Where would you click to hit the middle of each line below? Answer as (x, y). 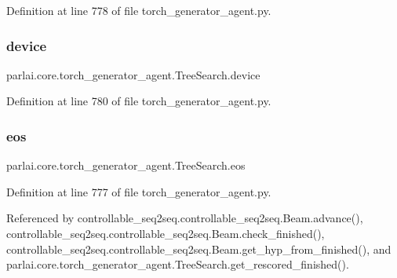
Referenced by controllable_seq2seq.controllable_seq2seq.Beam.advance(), (185, 218)
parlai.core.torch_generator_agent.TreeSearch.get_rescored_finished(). (178, 264)
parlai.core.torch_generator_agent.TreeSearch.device (133, 74)
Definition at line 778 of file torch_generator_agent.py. (139, 10)
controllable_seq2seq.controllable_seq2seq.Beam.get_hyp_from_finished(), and (199, 249)
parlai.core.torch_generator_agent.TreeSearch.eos (126, 165)
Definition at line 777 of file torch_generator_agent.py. (139, 191)
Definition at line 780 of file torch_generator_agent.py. (139, 101)
